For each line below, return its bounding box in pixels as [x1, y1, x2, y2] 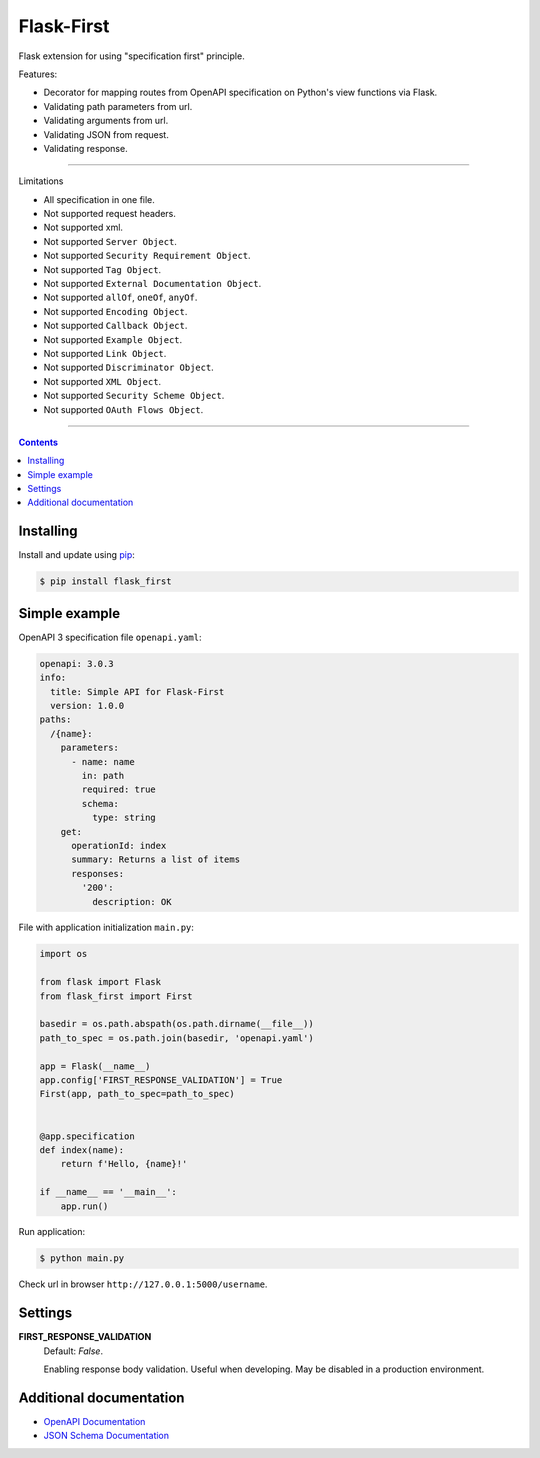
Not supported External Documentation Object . [43, 278, 262, 290]
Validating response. [43, 142, 129, 154]
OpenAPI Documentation [43, 1416, 146, 1428]
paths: [39, 714, 72, 725]
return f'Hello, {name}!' [60, 1158, 188, 1170]
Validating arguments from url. [43, 115, 169, 127]
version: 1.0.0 [50, 700, 125, 712]
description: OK [91, 896, 172, 907]
